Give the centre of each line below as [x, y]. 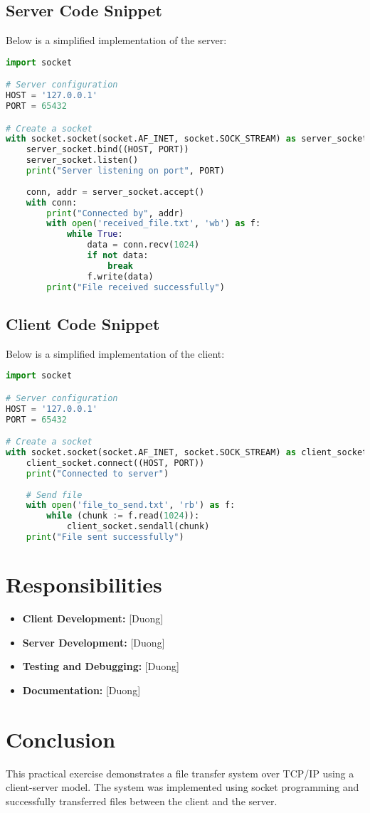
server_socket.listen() [82, 160]
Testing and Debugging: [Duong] [101, 666]
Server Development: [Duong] [94, 642]
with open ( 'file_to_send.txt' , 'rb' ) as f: [131, 505]
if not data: [118, 256]
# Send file [54, 495]
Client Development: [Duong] [93, 618]
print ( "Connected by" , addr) [115, 213]
